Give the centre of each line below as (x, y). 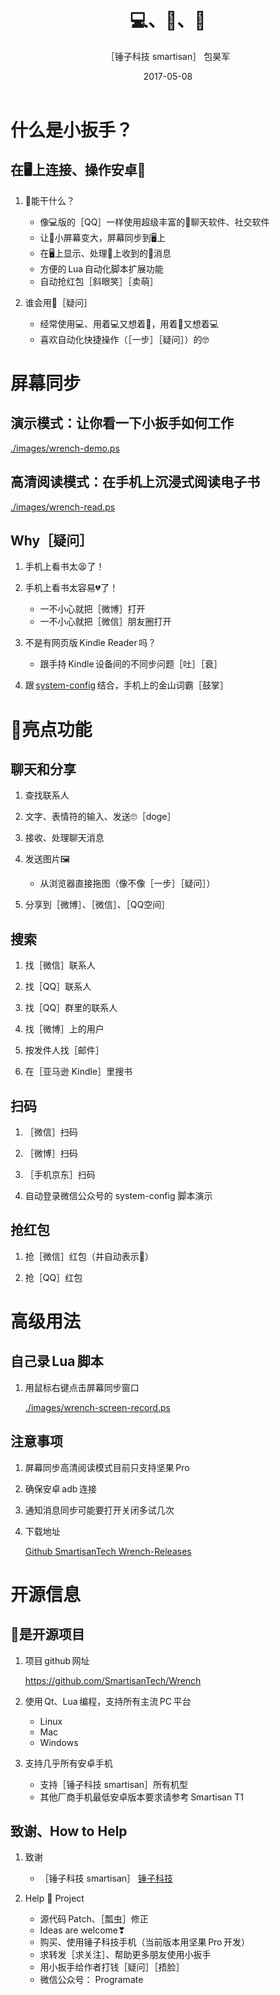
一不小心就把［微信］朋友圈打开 (105, 622)
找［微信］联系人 (60, 965)
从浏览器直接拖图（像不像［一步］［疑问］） (127, 883)
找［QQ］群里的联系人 (71, 1008)
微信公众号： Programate (91, 1980)
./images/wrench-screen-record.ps (97, 1407)
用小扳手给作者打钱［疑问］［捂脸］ (112, 1967)
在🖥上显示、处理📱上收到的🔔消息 (105, 253)
